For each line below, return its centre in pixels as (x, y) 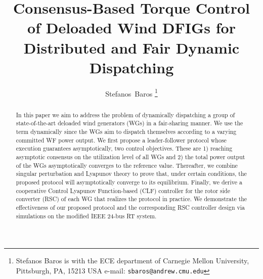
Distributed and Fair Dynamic (131, 47)
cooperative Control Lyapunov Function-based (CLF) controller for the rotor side (123, 190)
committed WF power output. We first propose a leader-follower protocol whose (121, 140)
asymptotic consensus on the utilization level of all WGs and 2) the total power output (130, 157)
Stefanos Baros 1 (131, 92)
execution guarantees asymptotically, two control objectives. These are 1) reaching (124, 148)
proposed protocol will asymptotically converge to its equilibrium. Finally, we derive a (129, 182)
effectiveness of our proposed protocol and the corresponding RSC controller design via (130, 207)
